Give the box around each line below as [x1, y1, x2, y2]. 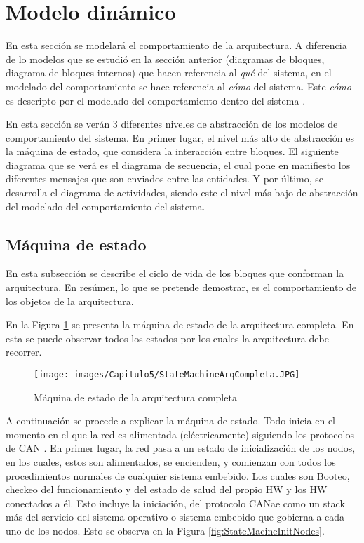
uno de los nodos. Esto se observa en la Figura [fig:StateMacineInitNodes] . [6, 523, 325, 538]
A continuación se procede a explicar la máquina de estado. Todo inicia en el [6, 413, 335, 428]
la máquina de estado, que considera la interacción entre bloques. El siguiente [6, 144, 339, 159]
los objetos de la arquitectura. [6, 293, 134, 308]
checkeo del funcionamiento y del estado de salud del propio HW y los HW [6, 482, 328, 497]
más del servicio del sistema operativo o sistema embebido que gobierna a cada [6, 509, 345, 524]
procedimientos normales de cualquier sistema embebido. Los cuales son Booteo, [6, 468, 350, 483]
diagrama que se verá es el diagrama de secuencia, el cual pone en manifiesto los [6, 157, 351, 172]
